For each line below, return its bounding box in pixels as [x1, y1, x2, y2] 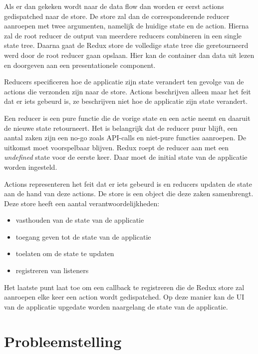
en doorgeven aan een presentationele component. [4, 59, 156, 70]
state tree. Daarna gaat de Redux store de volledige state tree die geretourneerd [4, 40, 249, 50]
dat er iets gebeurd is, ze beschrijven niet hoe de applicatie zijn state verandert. [4, 96, 248, 106]
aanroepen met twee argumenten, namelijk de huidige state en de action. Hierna [4, 20, 249, 31]
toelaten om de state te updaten [15, 248, 114, 259]
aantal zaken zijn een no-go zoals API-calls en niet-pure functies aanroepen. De [4, 132, 247, 143]
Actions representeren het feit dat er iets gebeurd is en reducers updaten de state [4, 178, 252, 189]
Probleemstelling [4, 331, 122, 351]
